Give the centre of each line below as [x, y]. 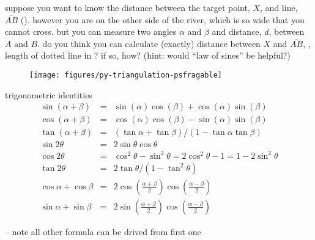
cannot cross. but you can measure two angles [91, 31]
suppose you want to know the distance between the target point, [128, 7]
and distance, [237, 31]
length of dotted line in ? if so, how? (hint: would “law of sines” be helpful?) [148, 55]
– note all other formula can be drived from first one [103, 231]
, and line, [279, 7]
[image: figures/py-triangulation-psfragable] [126, 75]
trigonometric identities [49, 94]
